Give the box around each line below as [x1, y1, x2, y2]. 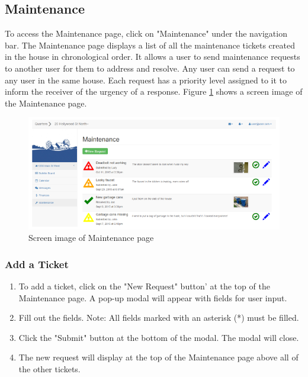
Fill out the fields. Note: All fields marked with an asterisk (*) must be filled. [18, 311, 299, 324]
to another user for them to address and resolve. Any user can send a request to [5, 62, 295, 74]
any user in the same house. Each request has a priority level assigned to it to [5, 73, 287, 86]
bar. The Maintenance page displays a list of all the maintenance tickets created [5, 38, 295, 51]
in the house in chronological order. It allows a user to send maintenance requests [5, 50, 300, 63]
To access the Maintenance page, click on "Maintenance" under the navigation [5, 27, 287, 40]
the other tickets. [18, 362, 81, 375]
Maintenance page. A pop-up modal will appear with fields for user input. [18, 291, 287, 304]
